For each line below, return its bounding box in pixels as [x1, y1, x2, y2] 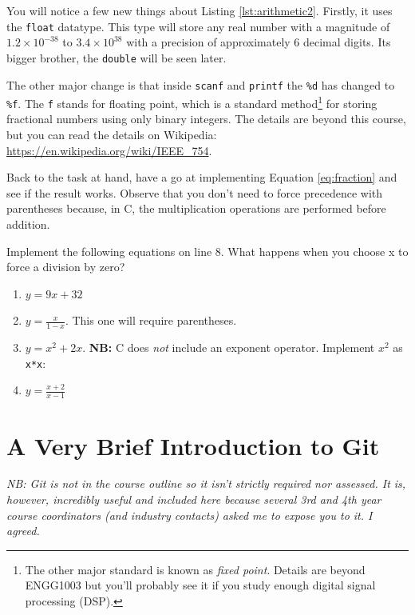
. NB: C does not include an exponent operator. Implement [82, 339, 375, 356]
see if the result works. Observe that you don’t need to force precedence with [6, 184, 383, 201]
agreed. [6, 522, 40, 539]
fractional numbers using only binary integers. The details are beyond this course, [6, 110, 406, 127]
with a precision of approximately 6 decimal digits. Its [126, 34, 391, 50]
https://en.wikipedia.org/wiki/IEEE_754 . [6, 142, 212, 158]
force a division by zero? [6, 258, 125, 275]
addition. [6, 216, 50, 233]
